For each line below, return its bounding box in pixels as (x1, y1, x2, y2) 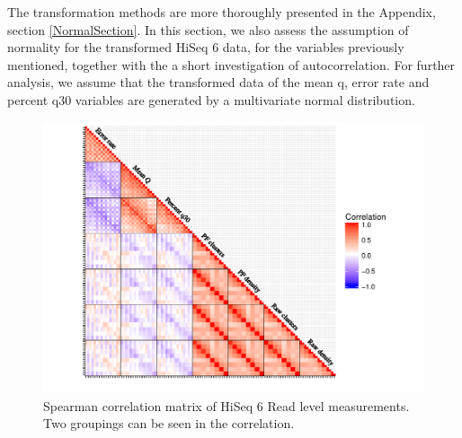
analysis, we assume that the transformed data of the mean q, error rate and (7, 73, 430, 92)
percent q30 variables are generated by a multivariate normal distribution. (7, 90, 415, 109)
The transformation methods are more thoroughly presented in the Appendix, (7, 3, 436, 21)
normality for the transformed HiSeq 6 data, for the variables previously (7, 38, 404, 57)
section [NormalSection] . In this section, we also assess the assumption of (7, 20, 409, 39)
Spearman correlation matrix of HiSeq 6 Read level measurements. (43, 396, 410, 415)
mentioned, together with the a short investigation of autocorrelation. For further (7, 55, 456, 74)
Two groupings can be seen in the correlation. (43, 414, 295, 433)
